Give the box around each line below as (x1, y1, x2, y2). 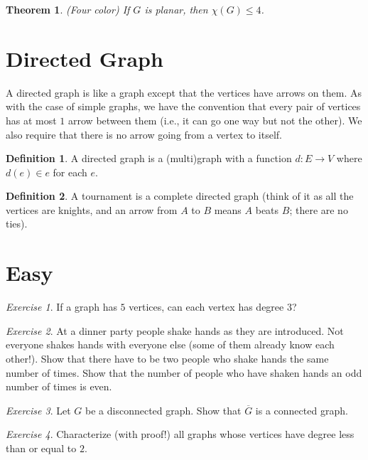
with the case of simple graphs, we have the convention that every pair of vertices (6, 99, 361, 114)
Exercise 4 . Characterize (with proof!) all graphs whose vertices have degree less (6, 427, 355, 442)
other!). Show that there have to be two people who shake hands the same (6, 351, 329, 365)
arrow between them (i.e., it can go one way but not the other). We (68, 112, 362, 127)
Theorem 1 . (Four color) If (6, 2, 130, 16)
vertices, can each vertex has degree (129, 299, 284, 314)
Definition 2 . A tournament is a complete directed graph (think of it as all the (6, 188, 354, 203)
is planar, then (144, 2, 208, 16)
